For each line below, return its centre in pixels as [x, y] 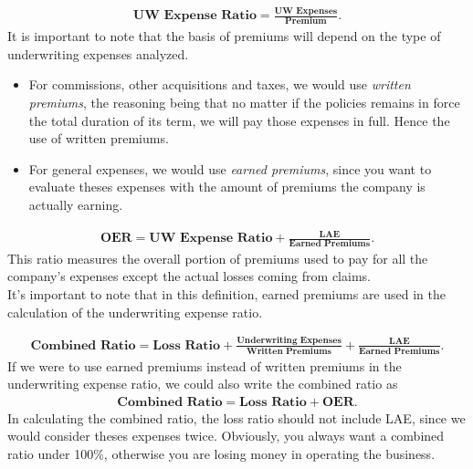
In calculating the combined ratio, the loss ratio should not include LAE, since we [236, 417]
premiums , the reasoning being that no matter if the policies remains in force [244, 102]
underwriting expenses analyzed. [98, 53]
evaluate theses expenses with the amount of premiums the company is [227, 187]
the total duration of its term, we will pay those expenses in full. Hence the [239, 120]
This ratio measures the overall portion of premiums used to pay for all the [218, 258]
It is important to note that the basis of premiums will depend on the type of [224, 36]
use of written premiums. [99, 138]
